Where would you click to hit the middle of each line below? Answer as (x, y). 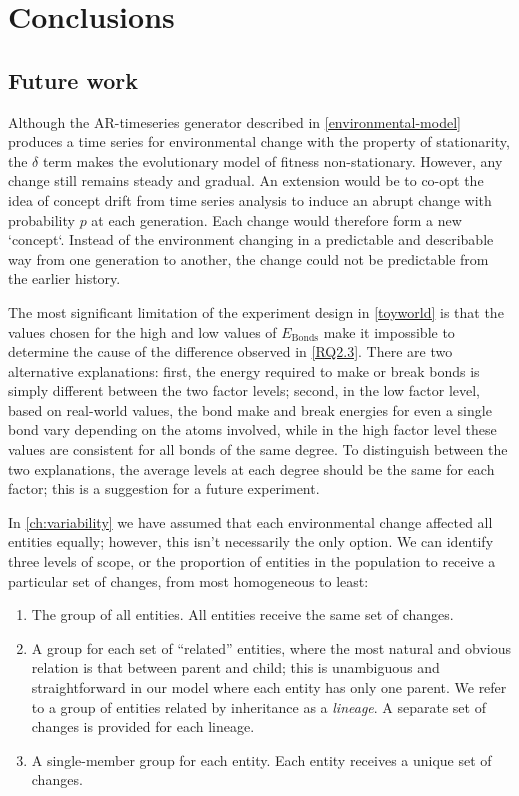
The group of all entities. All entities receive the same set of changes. (242, 614)
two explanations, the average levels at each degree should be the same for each (251, 468)
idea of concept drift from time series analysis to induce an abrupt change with (250, 199)
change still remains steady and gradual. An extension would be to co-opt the (246, 180)
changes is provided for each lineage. (143, 726)
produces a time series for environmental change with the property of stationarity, (259, 141)
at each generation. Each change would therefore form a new (276, 219)
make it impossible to (389, 331)
